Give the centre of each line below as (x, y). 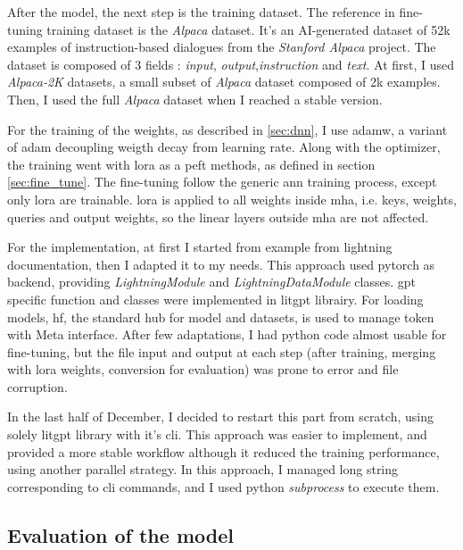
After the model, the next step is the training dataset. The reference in (201, 12)
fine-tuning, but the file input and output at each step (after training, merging (222, 351)
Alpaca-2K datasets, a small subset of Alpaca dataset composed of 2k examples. (224, 82)
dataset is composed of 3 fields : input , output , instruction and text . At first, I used (231, 64)
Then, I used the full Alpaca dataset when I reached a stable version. (195, 99)
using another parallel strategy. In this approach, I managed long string (203, 469)
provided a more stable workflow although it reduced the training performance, (223, 451)
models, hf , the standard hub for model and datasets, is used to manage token (221, 317)
